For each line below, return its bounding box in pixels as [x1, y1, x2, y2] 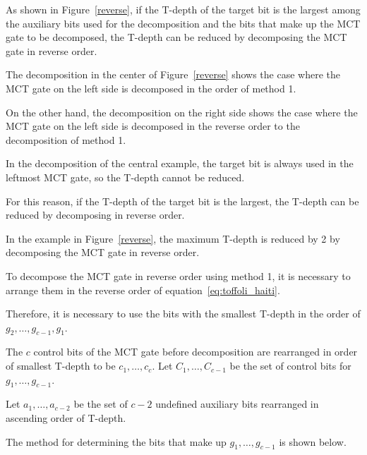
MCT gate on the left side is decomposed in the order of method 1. [6, 80, 296, 95]
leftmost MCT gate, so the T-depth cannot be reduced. [6, 169, 245, 184]
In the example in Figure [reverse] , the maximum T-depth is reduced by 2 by [6, 231, 340, 245]
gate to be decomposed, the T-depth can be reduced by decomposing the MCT [6, 30, 347, 44]
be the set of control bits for [229, 358, 351, 373]
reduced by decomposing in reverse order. [6, 207, 185, 222]
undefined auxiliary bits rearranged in [155, 396, 319, 411]
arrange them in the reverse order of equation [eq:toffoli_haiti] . [6, 282, 280, 297]
